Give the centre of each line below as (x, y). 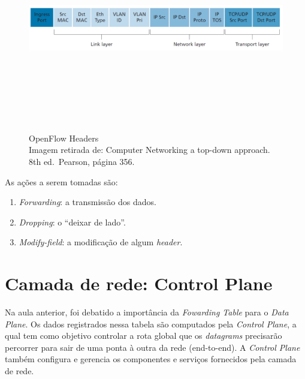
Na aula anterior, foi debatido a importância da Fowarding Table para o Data (147, 312)
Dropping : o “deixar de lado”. (72, 222)
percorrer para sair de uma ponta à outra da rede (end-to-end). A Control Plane (152, 347)
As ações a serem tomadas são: (61, 181)
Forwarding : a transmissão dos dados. (87, 202)
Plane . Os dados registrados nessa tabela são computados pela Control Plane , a (151, 324)
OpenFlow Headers (64, 138)
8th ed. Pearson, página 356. (82, 161)
